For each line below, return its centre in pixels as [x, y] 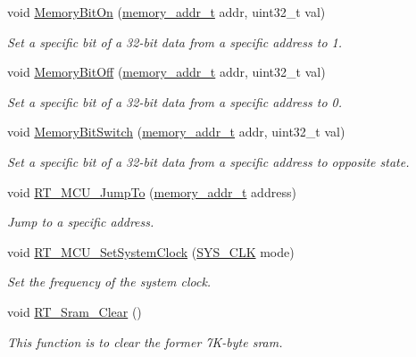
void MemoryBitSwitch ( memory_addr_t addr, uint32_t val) [176, 132]
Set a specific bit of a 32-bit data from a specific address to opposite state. [208, 161]
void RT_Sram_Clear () [75, 311]
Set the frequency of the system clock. [109, 282]
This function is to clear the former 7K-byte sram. [145, 341]
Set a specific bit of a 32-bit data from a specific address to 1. [175, 42]
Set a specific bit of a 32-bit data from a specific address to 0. [175, 101]
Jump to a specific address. [81, 222]
